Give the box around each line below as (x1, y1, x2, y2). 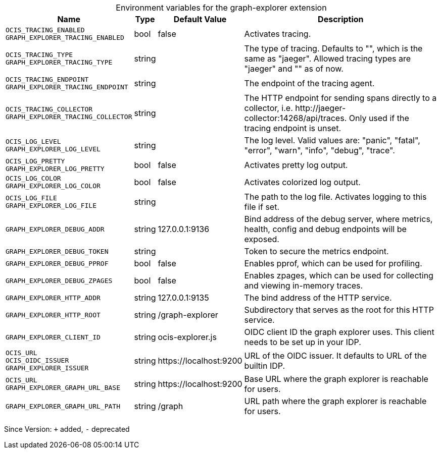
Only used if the (349, 113, 409, 123)
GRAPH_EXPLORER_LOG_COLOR (6, 182, 101, 190)
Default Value (173, 14, 227, 24)
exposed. (244, 234, 279, 244)
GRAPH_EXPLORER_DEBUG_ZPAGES (6, 276, 113, 285)
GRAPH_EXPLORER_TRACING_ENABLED (6, 34, 124, 41)
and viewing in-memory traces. (244, 280, 363, 291)
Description (318, 14, 364, 24)
